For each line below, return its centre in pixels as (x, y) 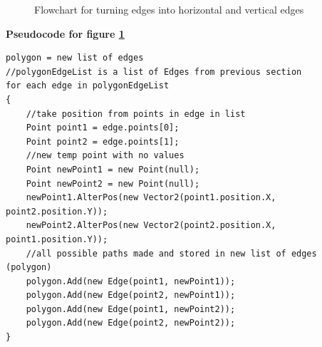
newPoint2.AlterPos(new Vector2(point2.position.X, (151, 226)
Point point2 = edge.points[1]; (103, 141)
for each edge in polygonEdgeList (88, 86)
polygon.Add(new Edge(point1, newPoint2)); (131, 309)
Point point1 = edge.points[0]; (103, 128)
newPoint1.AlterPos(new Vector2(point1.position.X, (151, 198)
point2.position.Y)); (57, 211)
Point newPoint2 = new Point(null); (113, 183)
